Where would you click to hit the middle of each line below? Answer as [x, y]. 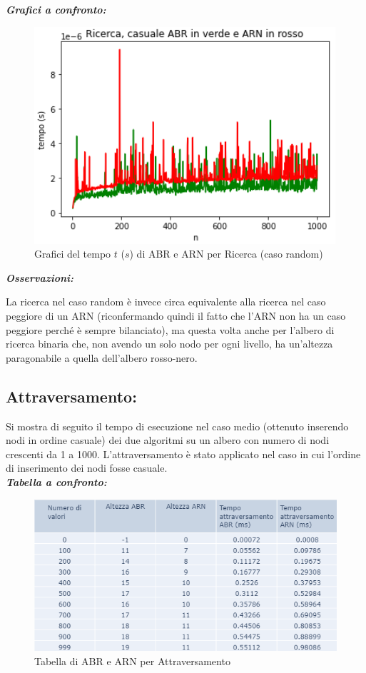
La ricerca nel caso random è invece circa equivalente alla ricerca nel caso [166, 302]
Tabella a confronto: [56, 481]
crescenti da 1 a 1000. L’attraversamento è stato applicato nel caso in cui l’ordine [183, 454]
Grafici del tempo [73, 254]
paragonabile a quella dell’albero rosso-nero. [102, 357]
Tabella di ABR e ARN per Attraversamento [132, 661]
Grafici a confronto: [56, 9]
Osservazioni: [40, 277]
